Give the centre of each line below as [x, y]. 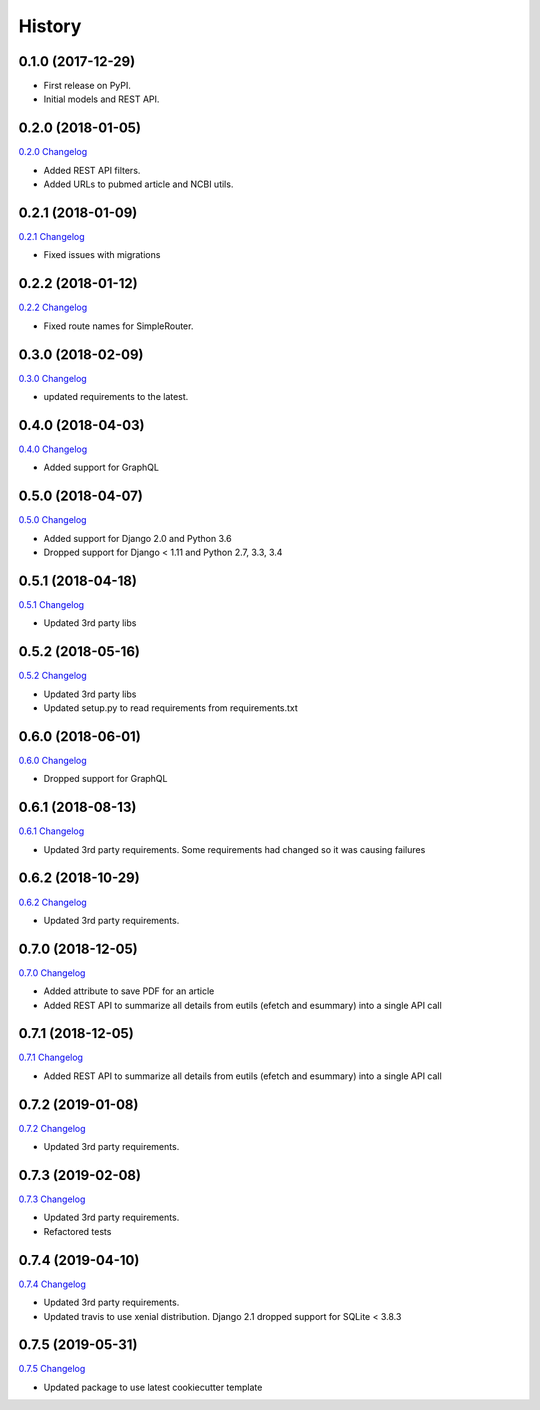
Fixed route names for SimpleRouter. [118, 326]
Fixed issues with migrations [102, 255]
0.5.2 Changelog [52, 676]
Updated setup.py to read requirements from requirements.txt [171, 708]
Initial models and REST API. [101, 99]
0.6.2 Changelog [52, 902]
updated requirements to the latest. [116, 397]
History [50, 26]
